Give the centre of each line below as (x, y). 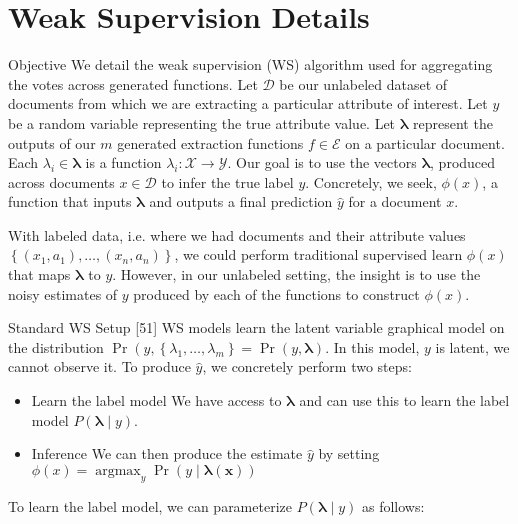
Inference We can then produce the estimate (167, 453)
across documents (61, 181)
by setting (349, 453)
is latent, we (472, 346)
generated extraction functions (210, 142)
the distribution (56, 346)
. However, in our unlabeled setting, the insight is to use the (296, 274)
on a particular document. (425, 142)
